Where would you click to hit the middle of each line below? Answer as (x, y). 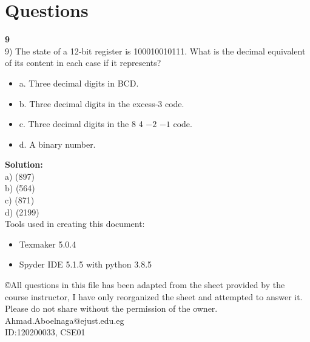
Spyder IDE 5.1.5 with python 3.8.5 (86, 264)
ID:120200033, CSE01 (45, 332)
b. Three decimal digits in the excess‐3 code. (102, 103)
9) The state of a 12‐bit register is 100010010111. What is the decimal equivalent (155, 51)
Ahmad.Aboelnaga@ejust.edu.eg (65, 320)
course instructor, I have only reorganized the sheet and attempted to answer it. (154, 296)
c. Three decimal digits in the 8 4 (81, 124)
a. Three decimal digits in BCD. (79, 83)
